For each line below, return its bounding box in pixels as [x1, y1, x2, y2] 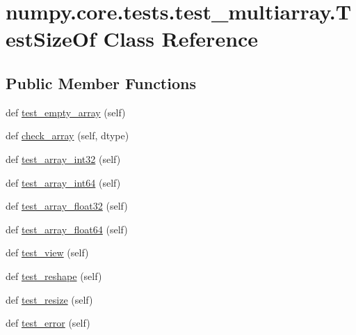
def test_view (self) [6, 245, 89, 260]
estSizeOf [6, 24, 96, 53]
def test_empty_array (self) [6, 104, 126, 119]
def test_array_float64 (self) [6, 221, 128, 236]
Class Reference [103, 24, 259, 53]
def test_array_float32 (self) [6, 198, 128, 213]
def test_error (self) [6, 315, 90, 330]
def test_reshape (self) [6, 268, 102, 283]
